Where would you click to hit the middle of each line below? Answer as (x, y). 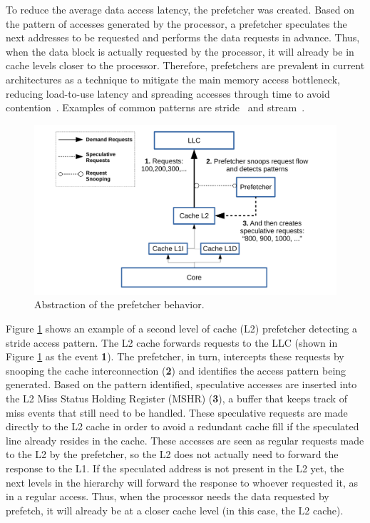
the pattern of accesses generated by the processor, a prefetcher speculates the (176, 23)
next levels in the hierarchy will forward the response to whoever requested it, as (182, 482)
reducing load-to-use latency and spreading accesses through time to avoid (168, 93)
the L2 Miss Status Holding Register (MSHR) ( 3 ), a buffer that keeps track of (176, 398)
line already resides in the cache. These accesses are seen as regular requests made (185, 440)
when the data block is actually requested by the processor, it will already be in (180, 51)
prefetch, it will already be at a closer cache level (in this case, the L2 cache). (175, 510)
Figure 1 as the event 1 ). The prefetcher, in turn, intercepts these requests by (175, 356)
